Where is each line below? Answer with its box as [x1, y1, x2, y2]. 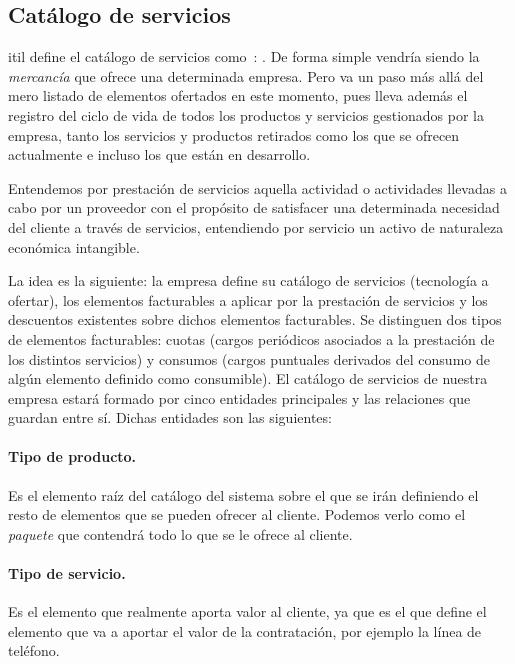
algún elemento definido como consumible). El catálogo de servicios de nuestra [8, 368, 488, 389]
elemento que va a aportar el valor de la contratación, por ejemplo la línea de [8, 620, 482, 641]
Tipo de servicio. [8, 563, 126, 584]
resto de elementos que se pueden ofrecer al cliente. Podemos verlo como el [8, 504, 466, 525]
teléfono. [8, 640, 60, 661]
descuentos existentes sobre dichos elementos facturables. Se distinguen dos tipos [8, 309, 502, 330]
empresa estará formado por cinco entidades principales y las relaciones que [8, 387, 471, 408]
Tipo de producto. [8, 446, 137, 467]
